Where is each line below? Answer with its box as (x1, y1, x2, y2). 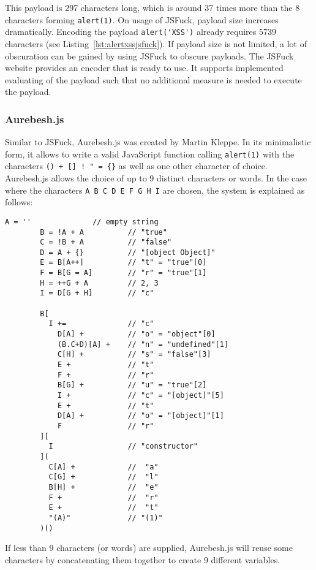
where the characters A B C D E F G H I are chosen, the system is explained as (5, 183, 305, 196)
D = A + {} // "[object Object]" (40, 248, 216, 257)
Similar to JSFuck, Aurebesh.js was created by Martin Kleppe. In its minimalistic (5, 135, 311, 148)
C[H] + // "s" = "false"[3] (57, 350, 211, 359)
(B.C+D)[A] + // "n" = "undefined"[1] (57, 340, 229, 349)
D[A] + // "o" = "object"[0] (57, 330, 216, 339)
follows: (5, 196, 33, 208)
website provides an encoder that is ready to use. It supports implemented (5, 61, 284, 74)
